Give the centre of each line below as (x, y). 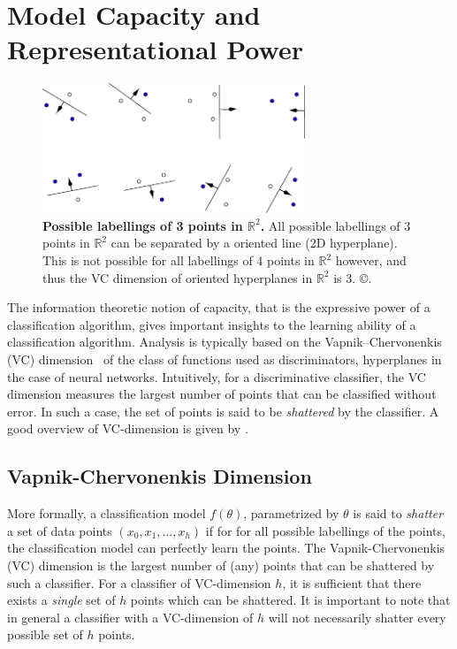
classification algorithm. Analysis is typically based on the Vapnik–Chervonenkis (225, 342)
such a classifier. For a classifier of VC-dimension (139, 582)
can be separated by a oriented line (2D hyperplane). (254, 243)
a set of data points (60, 530)
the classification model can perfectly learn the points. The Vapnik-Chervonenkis (226, 548)
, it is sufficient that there (352, 582)
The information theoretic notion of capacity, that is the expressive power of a (219, 307)
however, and (371, 260)
